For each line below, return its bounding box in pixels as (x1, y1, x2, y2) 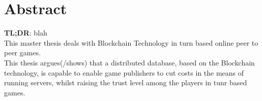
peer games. (4, 47, 41, 58)
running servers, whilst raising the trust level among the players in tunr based (4, 77, 247, 88)
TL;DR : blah (4, 27, 47, 38)
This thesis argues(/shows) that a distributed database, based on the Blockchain (4, 57, 255, 68)
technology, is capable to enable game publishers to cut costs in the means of (4, 67, 244, 78)
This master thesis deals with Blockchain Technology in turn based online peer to (4, 37, 258, 48)
